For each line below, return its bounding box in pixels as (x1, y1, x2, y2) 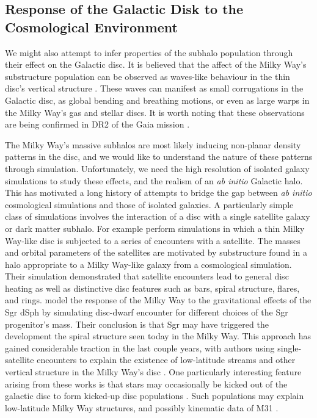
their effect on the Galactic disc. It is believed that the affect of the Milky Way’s (5, 58, 307, 71)
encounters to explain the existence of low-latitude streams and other (37, 353, 296, 366)
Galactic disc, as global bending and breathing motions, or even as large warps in (5, 93, 310, 106)
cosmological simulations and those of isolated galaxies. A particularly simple (5, 198, 294, 211)
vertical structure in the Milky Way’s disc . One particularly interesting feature (5, 366, 302, 378)
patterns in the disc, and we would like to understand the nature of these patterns (5, 150, 313, 163)
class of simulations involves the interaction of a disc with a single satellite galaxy (5, 210, 310, 223)
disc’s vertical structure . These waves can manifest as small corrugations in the (5, 82, 304, 95)
